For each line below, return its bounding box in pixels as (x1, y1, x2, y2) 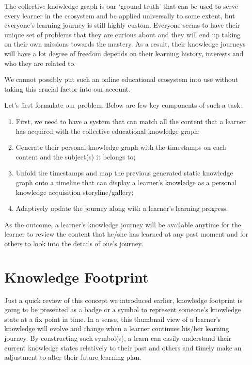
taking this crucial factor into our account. (4, 83, 130, 94)
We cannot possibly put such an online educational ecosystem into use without (4, 74, 238, 84)
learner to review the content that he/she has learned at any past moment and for (4, 229, 249, 239)
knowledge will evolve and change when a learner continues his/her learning (4, 323, 229, 333)
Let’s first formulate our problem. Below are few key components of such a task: (4, 100, 242, 110)
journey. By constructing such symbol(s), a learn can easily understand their (4, 333, 232, 343)
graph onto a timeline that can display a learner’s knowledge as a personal (16, 177, 237, 187)
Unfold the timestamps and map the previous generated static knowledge (16, 168, 233, 178)
